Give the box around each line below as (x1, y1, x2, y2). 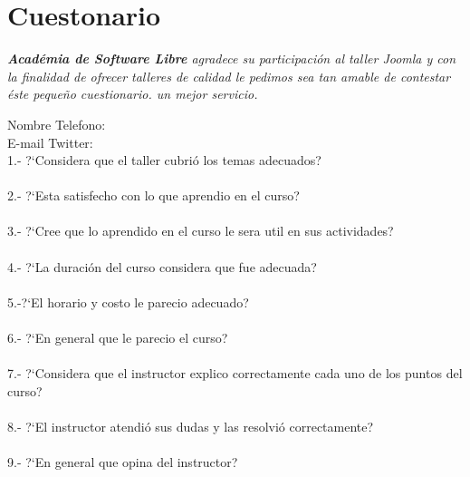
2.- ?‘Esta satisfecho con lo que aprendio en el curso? (7, 186, 300, 205)
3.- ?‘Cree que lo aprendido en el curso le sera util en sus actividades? (7, 221, 394, 240)
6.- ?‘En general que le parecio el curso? (7, 328, 228, 347)
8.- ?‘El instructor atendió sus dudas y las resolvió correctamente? (7, 417, 374, 435)
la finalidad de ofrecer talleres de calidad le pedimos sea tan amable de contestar (7, 66, 451, 85)
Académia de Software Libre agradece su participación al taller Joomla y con (7, 49, 456, 68)
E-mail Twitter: (7, 132, 93, 151)
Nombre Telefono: (7, 114, 106, 133)
